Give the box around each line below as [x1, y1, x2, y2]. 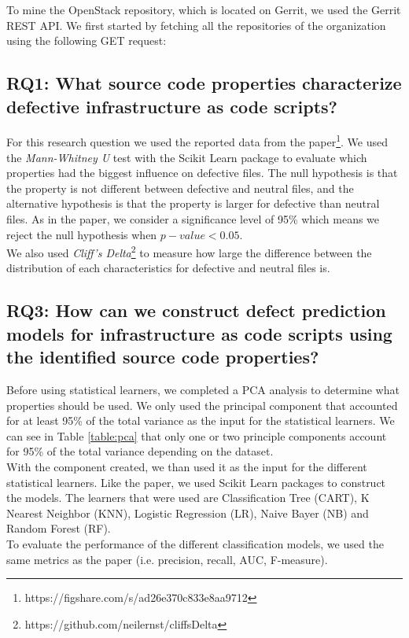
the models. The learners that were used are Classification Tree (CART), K [6, 489, 370, 506]
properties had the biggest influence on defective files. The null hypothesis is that [6, 164, 398, 181]
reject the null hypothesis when [6, 226, 157, 242]
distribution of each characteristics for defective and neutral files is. [6, 260, 330, 276]
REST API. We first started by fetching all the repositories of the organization [6, 17, 386, 33]
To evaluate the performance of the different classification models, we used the [6, 535, 384, 551]
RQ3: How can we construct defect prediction [6, 298, 386, 323]
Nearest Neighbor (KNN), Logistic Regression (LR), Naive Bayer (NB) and [6, 504, 369, 521]
